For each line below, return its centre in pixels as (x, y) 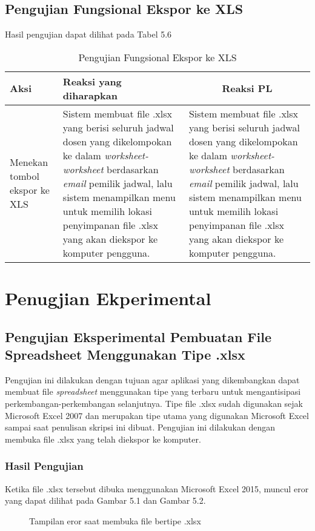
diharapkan (90, 95)
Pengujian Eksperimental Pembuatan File (138, 336)
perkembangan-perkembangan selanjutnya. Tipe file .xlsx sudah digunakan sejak (154, 403)
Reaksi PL (247, 88)
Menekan (29, 162)
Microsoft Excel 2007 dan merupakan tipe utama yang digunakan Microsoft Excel (157, 415)
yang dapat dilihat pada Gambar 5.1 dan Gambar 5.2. (105, 500)
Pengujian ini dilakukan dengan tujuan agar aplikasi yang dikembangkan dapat (152, 379)
